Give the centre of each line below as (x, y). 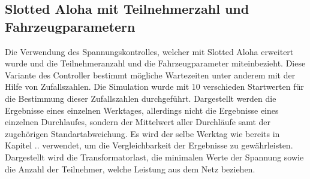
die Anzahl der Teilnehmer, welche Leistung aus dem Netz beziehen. (130, 169)
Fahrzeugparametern (70, 26)
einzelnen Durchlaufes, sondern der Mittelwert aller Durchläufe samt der (138, 122)
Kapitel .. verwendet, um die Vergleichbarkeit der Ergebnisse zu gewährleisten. (149, 145)
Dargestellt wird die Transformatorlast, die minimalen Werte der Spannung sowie (154, 157)
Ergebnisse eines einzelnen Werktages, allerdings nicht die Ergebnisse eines (142, 110)
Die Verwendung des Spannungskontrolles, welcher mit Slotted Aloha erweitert (149, 51)
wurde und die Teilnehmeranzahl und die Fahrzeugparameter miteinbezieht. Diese (155, 63)
